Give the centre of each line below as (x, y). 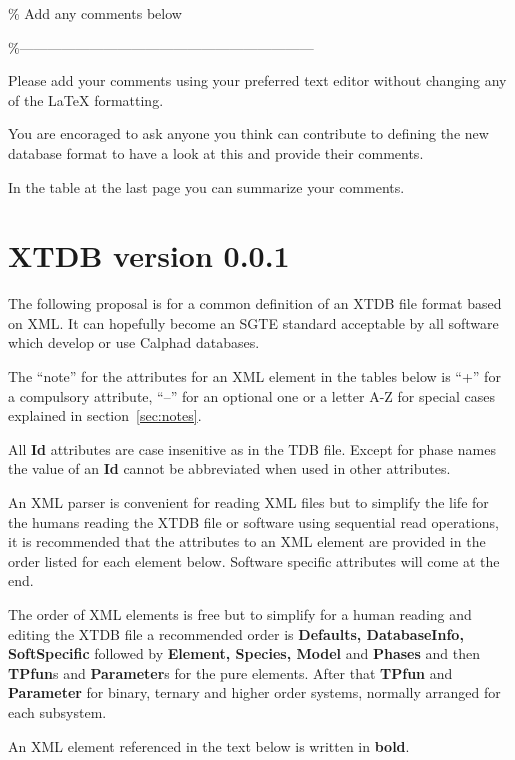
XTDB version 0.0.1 (149, 255)
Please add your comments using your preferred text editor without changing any (257, 80)
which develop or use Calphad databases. (134, 342)
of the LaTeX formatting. (86, 99)
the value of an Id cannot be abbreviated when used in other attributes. (229, 468)
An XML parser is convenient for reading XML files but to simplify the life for (248, 502)
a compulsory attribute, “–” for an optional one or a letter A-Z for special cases (252, 395)
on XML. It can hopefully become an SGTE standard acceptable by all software (253, 322)
